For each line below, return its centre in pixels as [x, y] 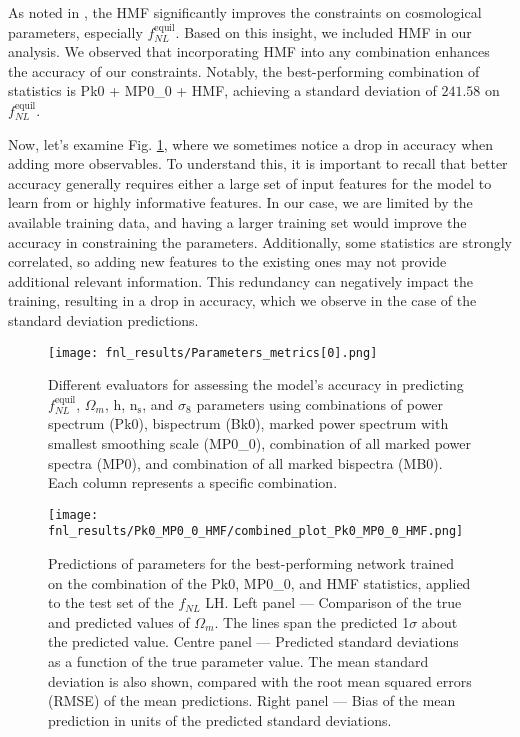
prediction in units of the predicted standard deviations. [220, 719]
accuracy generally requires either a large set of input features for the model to [250, 182]
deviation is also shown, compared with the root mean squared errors [260, 680]
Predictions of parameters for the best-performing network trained [251, 563]
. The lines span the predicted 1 [312, 621]
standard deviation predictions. [103, 319]
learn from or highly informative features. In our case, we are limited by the [240, 202]
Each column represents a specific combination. [193, 482]
